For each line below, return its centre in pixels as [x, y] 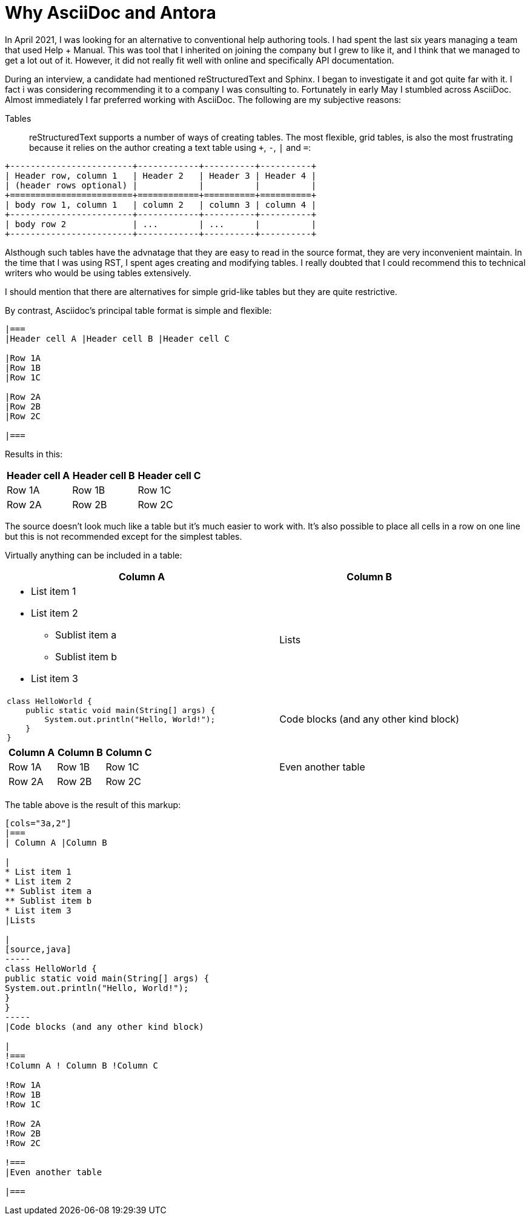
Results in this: [34, 454]
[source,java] [38, 949]
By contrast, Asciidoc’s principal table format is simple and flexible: [138, 310]
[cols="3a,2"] [38, 823]
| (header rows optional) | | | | [161, 185]
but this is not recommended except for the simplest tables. [124, 536]
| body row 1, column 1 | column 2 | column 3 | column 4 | [161, 204]
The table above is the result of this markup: [93, 804]
